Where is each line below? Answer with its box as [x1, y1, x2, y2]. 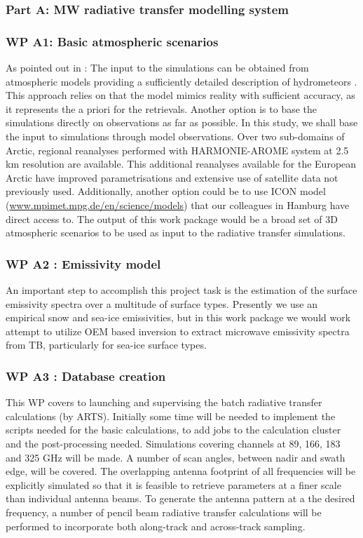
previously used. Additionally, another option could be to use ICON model [6, 184, 326, 199]
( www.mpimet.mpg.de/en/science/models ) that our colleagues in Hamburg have [6, 198, 350, 212]
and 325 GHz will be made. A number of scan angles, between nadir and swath [6, 450, 345, 464]
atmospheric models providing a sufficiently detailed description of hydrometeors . [6, 74, 357, 88]
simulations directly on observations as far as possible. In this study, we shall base [6, 115, 358, 130]
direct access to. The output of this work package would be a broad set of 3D [6, 211, 338, 226]
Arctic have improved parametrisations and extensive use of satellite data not [6, 170, 338, 184]
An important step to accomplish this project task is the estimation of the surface [6, 283, 357, 297]
